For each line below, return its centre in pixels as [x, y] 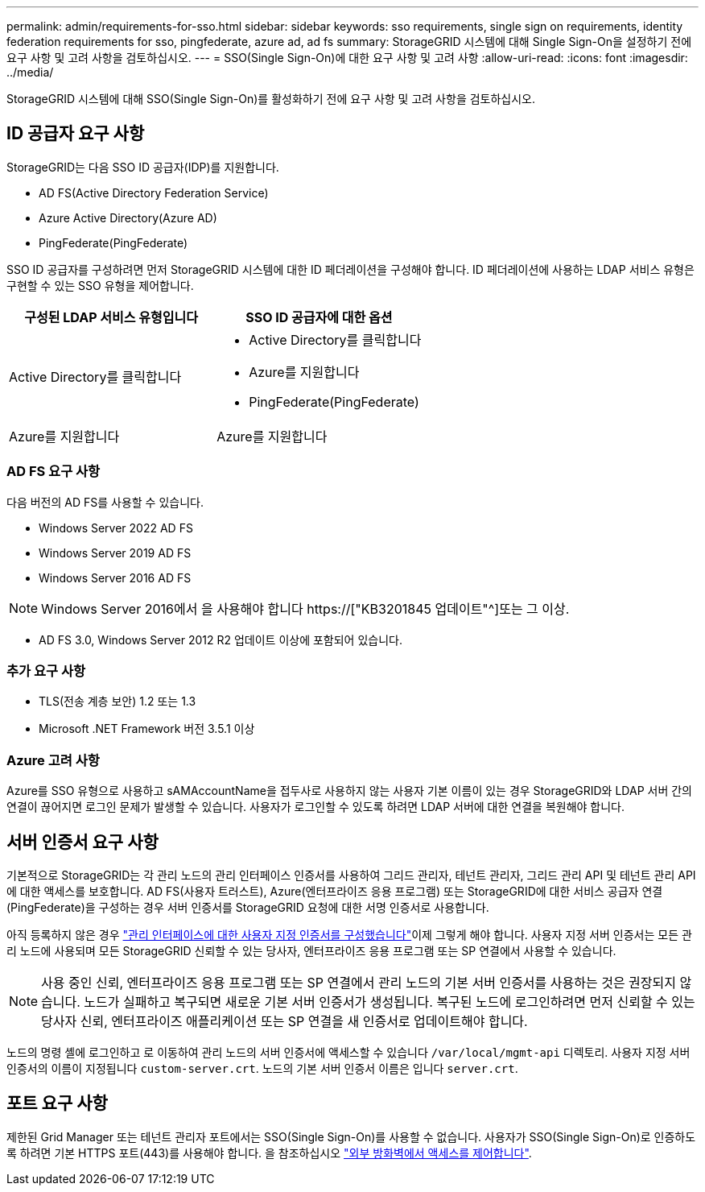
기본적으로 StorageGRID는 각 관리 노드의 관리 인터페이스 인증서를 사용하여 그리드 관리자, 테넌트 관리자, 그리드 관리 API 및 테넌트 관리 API [351, 875]
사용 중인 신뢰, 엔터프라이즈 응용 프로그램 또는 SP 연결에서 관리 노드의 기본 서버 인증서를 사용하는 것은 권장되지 [359, 982]
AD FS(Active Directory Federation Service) [154, 192]
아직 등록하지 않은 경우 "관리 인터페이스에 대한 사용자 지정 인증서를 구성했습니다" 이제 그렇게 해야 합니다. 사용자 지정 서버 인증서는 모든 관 [349, 934]
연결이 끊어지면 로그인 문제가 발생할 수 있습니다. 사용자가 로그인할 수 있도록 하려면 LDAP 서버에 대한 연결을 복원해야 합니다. [316, 807]
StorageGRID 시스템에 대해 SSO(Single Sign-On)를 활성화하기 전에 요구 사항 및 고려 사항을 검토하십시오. [271, 99]
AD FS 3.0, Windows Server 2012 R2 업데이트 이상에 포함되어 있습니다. [221, 639]
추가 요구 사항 [46, 670]
